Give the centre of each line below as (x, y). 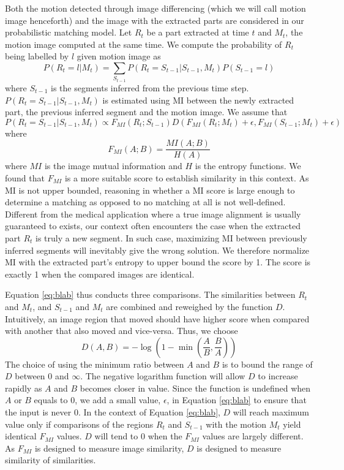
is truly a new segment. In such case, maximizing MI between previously (171, 237)
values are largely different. (253, 436)
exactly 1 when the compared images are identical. (100, 274)
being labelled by (37, 56)
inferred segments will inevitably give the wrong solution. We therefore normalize (157, 250)
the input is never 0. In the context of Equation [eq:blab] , (113, 412)
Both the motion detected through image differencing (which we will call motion (155, 8)
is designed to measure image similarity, (109, 448)
